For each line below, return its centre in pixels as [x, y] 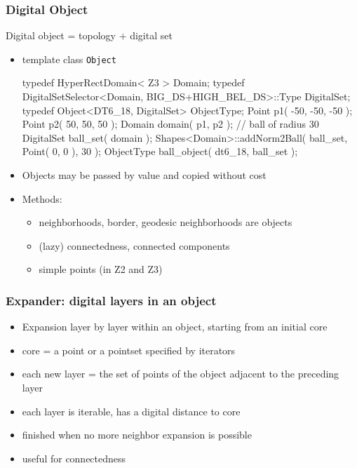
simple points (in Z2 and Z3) [101, 269]
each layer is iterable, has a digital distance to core [131, 411]
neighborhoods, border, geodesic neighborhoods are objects [166, 222]
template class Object [69, 59]
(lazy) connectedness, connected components [134, 245]
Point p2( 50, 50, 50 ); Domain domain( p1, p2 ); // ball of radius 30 [170, 124]
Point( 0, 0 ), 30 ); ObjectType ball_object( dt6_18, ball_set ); [160, 151]
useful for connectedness [74, 458]
